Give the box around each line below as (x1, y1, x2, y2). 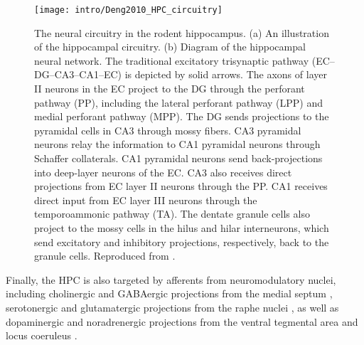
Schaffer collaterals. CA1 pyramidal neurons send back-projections (34, 151, 323, 165)
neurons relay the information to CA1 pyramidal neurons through (34, 137, 321, 152)
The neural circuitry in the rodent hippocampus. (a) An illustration (34, 25, 329, 40)
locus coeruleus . (6, 328, 77, 343)
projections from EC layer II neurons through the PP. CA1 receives (34, 179, 328, 193)
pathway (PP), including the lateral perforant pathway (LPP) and (34, 95, 323, 110)
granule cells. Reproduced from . (34, 248, 176, 263)
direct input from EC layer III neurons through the (34, 192, 257, 207)
